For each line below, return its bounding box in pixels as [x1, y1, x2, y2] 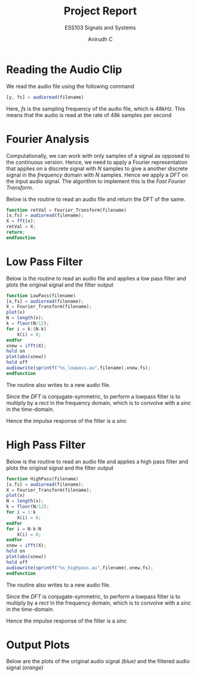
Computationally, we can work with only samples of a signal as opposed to [6, 152, 190, 159]
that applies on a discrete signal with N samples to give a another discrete [6, 164, 188, 172]
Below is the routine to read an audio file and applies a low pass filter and [6, 275, 186, 282]
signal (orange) [6, 664, 44, 671]
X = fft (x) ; [6, 218, 36, 224]
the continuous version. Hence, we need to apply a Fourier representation [6, 158, 188, 166]
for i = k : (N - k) [6, 326, 47, 332]
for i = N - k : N [6, 526, 42, 532]
